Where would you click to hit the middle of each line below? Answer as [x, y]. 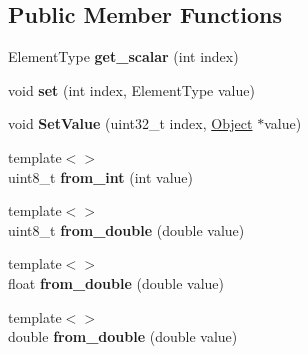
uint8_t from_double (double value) [126, 229]
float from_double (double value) [116, 282]
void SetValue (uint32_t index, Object [130, 123]
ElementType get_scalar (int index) [123, 56]
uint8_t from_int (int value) [100, 176]
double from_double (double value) [123, 336]
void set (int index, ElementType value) [131, 89]
